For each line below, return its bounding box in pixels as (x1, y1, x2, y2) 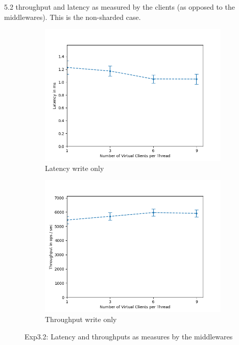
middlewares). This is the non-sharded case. (4, 11, 141, 22)
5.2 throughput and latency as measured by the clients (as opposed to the (4, 2, 235, 12)
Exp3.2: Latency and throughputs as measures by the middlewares (25, 331, 233, 341)
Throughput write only (45, 313, 117, 324)
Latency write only (45, 162, 104, 173)
